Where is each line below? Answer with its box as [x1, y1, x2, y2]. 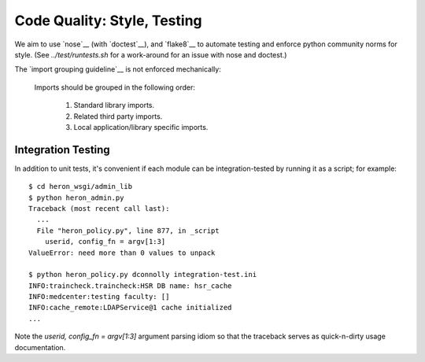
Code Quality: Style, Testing [14, 12, 202, 29]
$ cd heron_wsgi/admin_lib [28, 182, 133, 191]
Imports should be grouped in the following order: [34, 83, 196, 92]
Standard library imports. [73, 101, 155, 110]
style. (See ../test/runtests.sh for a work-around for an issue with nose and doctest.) [14, 50, 287, 59]
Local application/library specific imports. [73, 122, 209, 131]
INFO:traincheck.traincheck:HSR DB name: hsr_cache [28, 281, 232, 290]
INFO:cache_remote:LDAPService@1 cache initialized [28, 303, 232, 312]
